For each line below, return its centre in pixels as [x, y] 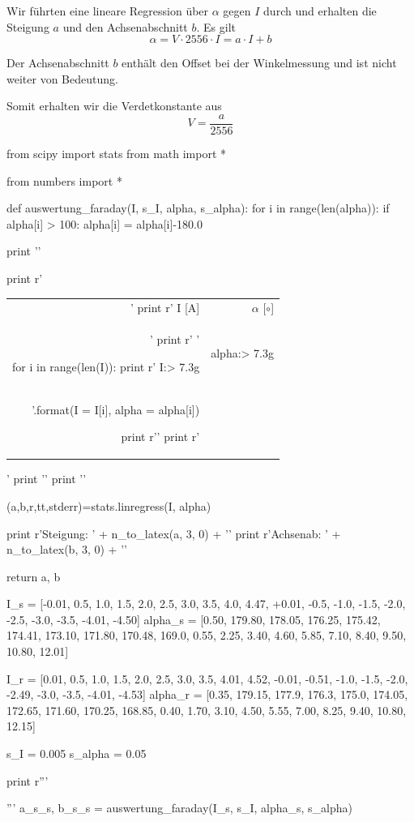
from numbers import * [64, 180]
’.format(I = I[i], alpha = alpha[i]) [116, 409]
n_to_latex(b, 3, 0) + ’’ [67, 549]
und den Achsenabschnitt [125, 26]
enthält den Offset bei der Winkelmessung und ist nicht [259, 63]
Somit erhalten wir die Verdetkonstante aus [114, 106]
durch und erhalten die [320, 11]
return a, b [34, 576]
